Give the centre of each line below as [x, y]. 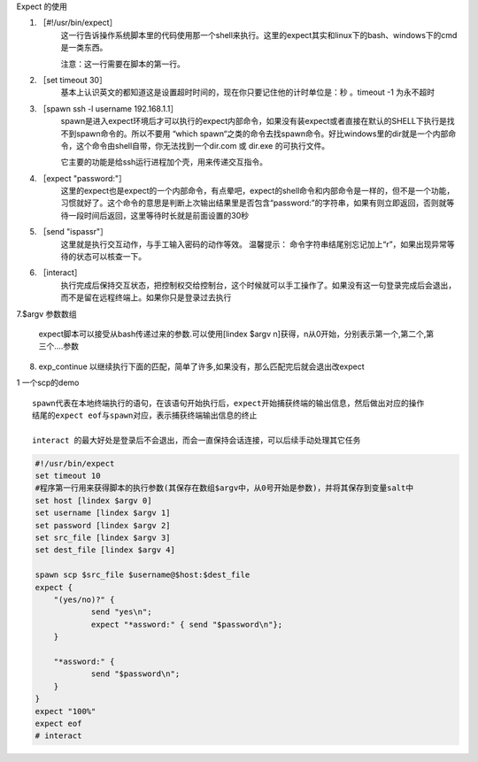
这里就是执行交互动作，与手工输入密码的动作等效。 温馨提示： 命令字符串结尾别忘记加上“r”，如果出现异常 [254, 244]
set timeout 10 [68, 476]
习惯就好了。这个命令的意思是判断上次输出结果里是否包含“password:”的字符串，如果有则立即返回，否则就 [254, 203]
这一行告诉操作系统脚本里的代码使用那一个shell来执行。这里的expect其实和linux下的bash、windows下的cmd [259, 35]
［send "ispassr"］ [73, 232]
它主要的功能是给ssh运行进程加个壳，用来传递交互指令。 [164, 162]
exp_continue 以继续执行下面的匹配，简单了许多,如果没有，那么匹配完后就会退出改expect [201, 366]
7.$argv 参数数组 [46, 313]
